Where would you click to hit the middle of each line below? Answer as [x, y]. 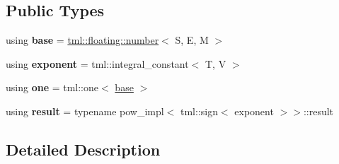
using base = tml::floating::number [82, 40]
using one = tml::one [52, 87]
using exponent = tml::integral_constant [97, 63]
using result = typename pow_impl [85, 111]
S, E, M [192, 40]
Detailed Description [83, 149]
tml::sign [199, 111]
